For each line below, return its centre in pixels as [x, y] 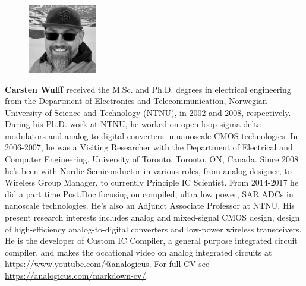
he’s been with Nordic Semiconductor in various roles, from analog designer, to [148, 170]
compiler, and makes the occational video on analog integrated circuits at [138, 252]
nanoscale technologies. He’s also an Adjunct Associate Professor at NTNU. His [150, 205]
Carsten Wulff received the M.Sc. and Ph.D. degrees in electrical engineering [148, 89]
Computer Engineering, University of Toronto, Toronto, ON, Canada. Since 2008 [152, 159]
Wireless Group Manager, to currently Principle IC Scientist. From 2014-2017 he [152, 182]
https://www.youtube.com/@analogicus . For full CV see [107, 264]
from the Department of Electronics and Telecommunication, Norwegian [136, 101]
